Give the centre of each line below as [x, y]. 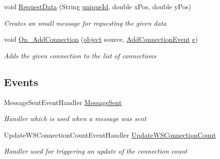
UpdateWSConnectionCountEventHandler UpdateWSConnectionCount [110, 134]
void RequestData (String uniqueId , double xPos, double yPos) [98, 6]
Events [21, 81]
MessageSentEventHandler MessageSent [63, 102]
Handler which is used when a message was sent [75, 118]
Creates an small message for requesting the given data [85, 23]
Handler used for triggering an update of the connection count [96, 151]
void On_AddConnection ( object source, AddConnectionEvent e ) [101, 39]
